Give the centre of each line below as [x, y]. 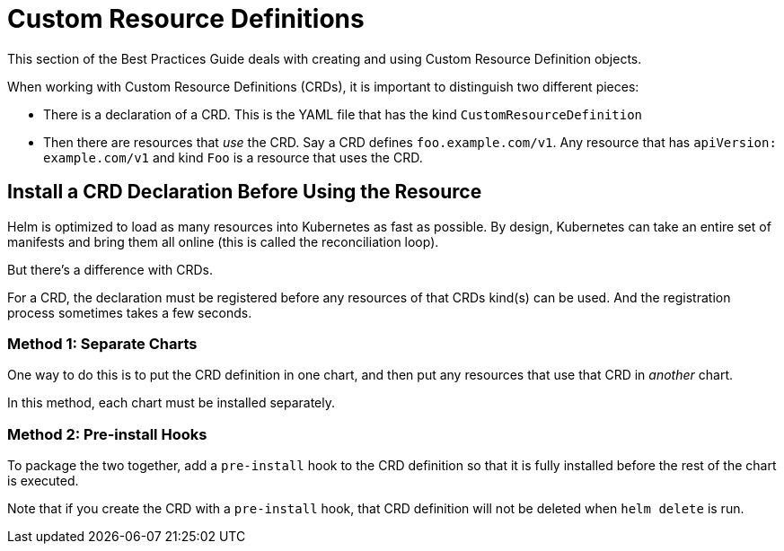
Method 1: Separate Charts [102, 343]
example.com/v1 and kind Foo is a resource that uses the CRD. [233, 157]
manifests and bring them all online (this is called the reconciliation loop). [223, 241]
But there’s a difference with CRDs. [110, 269]
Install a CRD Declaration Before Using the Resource [245, 192]
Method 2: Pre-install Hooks [107, 434]
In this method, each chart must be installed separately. [172, 403]
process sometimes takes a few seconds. [130, 312]
